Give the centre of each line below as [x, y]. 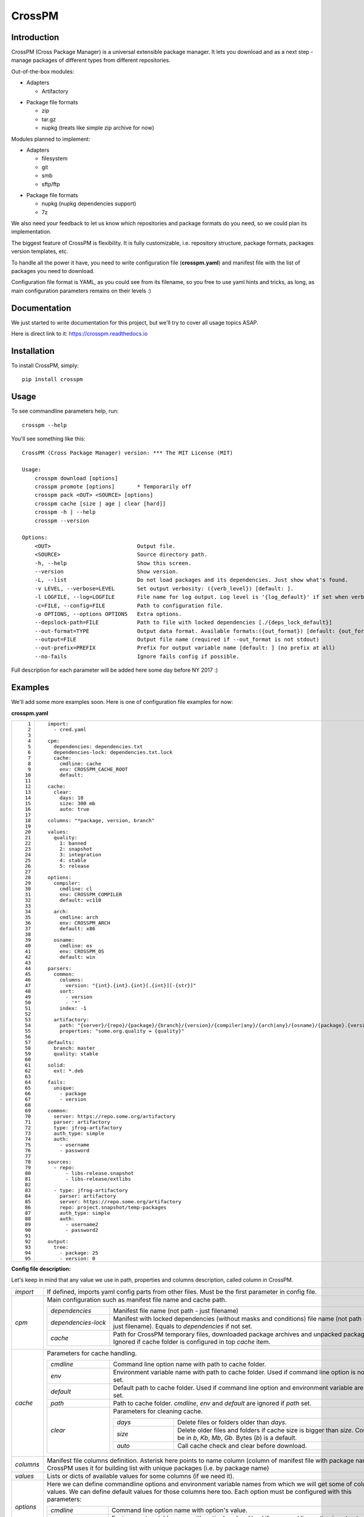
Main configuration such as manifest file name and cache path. [137, 1300]
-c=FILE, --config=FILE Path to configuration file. [129, 606]
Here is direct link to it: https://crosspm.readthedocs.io [79, 334]
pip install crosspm [52, 380]
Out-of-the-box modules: [43, 71]
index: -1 [73, 1008]
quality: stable [76, 1054]
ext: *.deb [69, 1071]
